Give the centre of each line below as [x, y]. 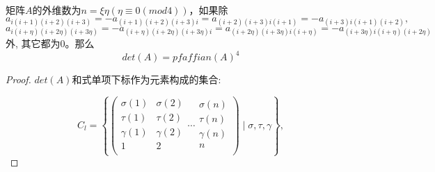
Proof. [18, 79]
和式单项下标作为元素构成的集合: [147, 79]
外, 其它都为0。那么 [50, 43]
